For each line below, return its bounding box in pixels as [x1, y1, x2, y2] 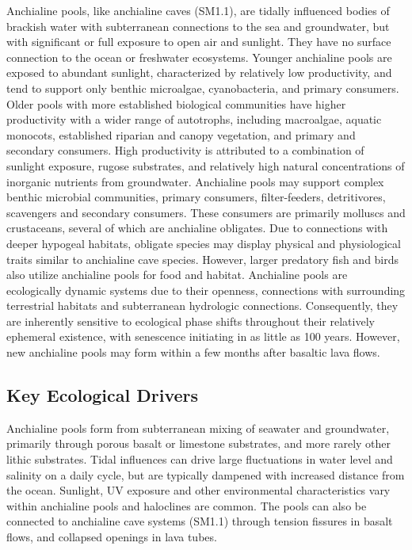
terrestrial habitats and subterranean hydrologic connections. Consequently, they [6, 297, 399, 314]
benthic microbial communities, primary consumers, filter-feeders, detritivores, [6, 189, 386, 205]
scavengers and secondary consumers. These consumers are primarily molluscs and [6, 204, 406, 220]
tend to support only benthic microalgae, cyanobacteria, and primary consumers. [6, 79, 399, 96]
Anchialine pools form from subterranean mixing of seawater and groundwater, [6, 419, 390, 436]
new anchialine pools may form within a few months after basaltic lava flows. [6, 344, 380, 361]
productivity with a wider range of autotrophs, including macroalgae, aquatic [6, 111, 382, 128]
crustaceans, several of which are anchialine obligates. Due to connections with [6, 220, 388, 236]
